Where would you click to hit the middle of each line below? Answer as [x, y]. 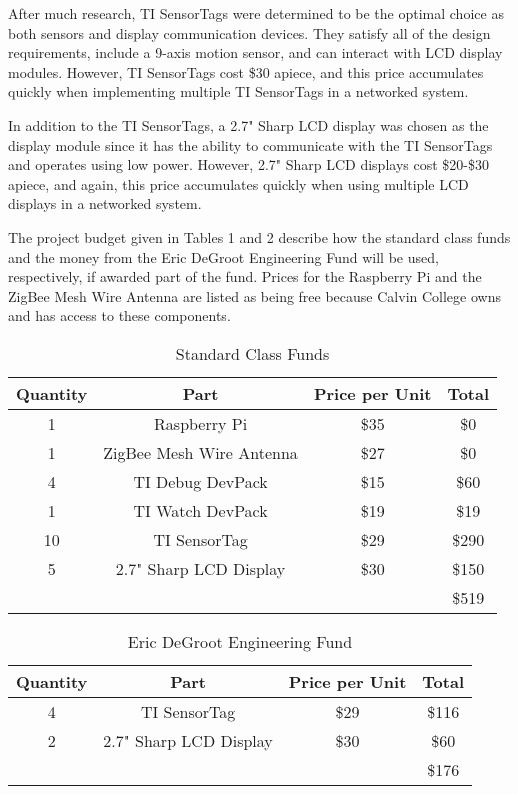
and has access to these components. [119, 315]
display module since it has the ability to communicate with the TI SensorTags [250, 144]
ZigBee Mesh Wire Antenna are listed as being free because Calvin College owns [254, 295]
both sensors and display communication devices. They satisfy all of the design [249, 32]
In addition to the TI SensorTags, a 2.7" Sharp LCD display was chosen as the [248, 124]
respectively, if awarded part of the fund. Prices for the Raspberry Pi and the [245, 276]
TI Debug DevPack [200, 481]
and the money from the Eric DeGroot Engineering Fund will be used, [223, 256]
